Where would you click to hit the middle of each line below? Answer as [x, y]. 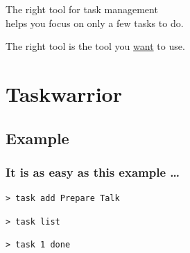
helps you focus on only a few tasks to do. [95, 23]
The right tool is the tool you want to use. [95, 46]
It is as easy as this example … [93, 172]
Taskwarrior [64, 93]
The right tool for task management [82, 9]
